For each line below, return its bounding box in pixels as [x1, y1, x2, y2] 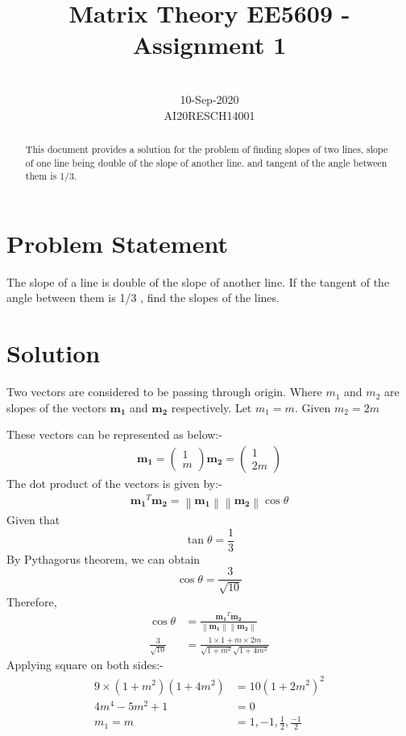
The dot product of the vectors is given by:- [6, 474, 222, 491]
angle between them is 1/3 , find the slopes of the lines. [6, 289, 280, 306]
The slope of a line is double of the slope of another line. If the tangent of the [6, 273, 390, 290]
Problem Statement [6, 226, 228, 259]
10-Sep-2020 [180, 90, 239, 107]
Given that [6, 511, 60, 528]
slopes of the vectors [6, 399, 106, 416]
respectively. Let [171, 399, 252, 416]
